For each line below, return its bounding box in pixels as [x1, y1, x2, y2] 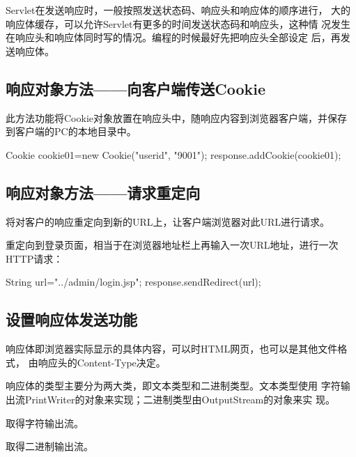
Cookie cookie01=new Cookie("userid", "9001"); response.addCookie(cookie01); [6, 147, 341, 162]
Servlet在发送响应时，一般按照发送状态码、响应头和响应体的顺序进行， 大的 [6, 3, 351, 17]
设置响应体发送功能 [6, 309, 137, 330]
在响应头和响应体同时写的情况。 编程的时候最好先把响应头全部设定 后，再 [6, 30, 341, 45]
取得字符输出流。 [6, 415, 84, 430]
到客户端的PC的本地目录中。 [6, 124, 137, 139]
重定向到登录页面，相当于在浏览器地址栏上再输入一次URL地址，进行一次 [6, 238, 339, 252]
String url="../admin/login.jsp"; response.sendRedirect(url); [6, 274, 261, 289]
